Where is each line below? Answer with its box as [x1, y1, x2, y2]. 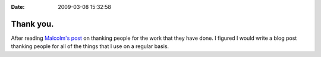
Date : [11, 4, 25, 10]
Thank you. [11, 18, 54, 29]
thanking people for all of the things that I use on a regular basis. [11, 43, 169, 50]
